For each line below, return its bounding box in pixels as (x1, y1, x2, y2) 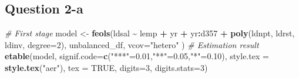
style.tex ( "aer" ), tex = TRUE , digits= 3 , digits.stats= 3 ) (5, 61, 208, 73)
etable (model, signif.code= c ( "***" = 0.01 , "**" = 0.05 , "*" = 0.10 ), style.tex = (5, 50, 269, 62)
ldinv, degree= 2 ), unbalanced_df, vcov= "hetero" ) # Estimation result (5, 38, 259, 50)
